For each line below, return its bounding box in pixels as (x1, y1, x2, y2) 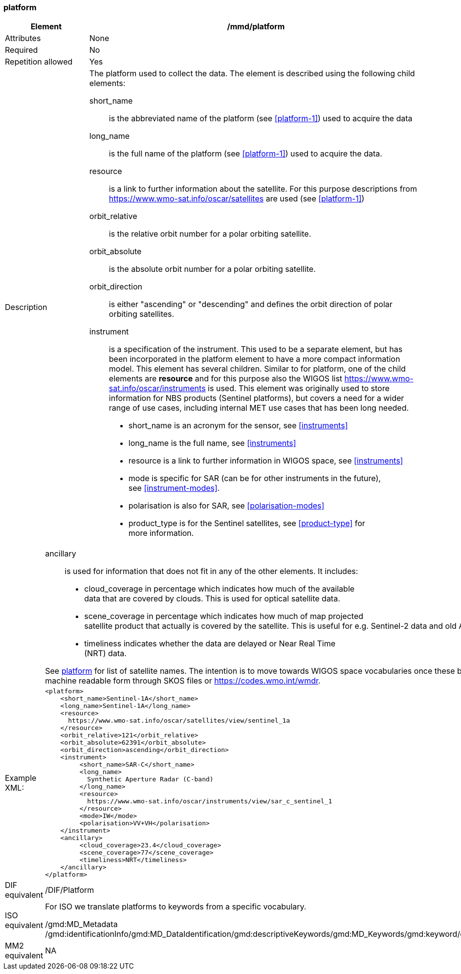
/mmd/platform (227, 22, 285, 32)
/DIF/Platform (45, 885, 94, 895)
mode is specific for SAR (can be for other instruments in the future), (128, 473, 381, 484)
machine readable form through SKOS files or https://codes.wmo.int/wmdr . (45, 676, 321, 686)
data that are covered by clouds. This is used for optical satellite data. (84, 594, 340, 604)
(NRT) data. (84, 648, 127, 659)
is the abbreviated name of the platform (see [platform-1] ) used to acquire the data (109, 113, 413, 124)
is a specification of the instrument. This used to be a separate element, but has (109, 344, 403, 354)
